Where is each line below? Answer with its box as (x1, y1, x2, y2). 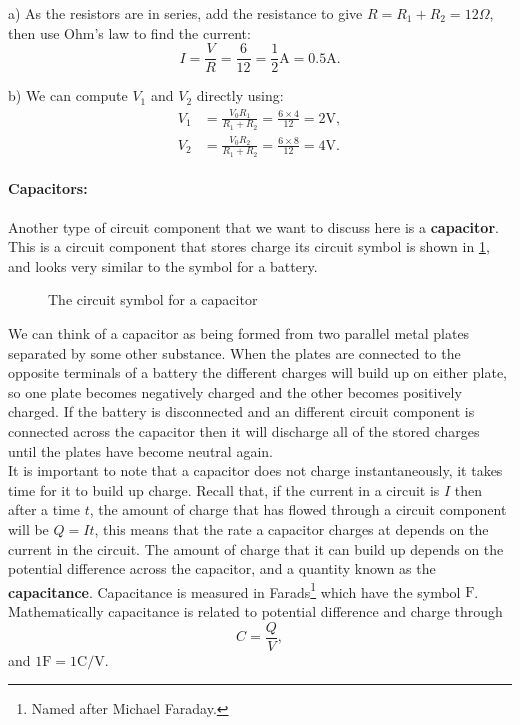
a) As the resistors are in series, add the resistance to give (8, 3, 363, 23)
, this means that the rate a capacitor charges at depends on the (94, 518, 489, 539)
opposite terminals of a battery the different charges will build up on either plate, (8, 362, 507, 383)
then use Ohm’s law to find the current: (8, 22, 251, 43)
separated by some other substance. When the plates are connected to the (8, 342, 461, 363)
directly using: (196, 85, 284, 106)
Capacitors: (8, 178, 88, 199)
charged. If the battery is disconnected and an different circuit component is (8, 401, 475, 422)
